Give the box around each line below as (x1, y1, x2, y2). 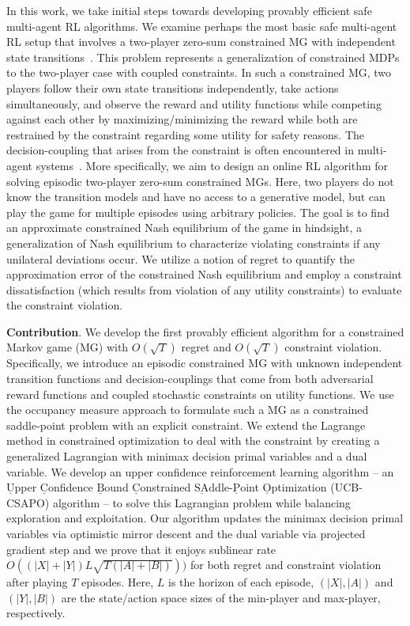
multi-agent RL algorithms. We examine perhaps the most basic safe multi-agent (6, 17, 397, 34)
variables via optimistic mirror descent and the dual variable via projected (6, 525, 366, 541)
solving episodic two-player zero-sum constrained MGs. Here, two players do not (6, 173, 394, 189)
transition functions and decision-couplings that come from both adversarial (6, 370, 374, 387)
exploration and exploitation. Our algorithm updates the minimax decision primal (6, 510, 404, 526)
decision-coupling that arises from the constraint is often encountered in (6, 142, 354, 158)
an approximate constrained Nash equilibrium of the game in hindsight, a (6, 219, 362, 236)
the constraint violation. (6, 297, 123, 313)
